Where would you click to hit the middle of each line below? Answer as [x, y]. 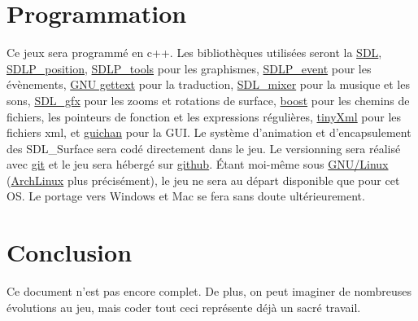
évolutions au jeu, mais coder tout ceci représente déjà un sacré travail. [184, 307]
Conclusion [70, 252]
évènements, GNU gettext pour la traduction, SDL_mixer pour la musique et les [208, 84]
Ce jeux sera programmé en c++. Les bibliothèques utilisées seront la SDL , [194, 53]
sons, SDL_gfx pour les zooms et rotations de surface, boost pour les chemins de [208, 100]
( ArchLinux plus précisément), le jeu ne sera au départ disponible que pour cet [203, 180]
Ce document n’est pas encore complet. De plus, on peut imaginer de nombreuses [209, 291]
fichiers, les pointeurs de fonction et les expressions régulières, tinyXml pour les [204, 116]
